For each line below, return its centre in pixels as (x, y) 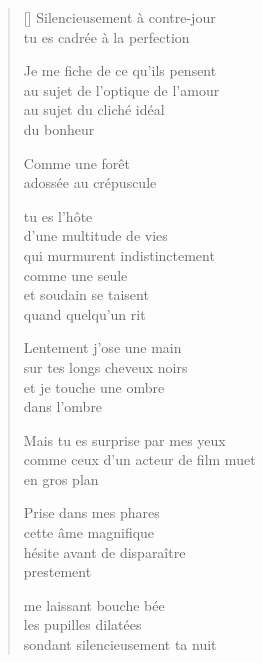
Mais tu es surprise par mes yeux (124, 439)
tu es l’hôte (58, 215)
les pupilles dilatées (82, 624)
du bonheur (59, 128)
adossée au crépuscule (90, 182)
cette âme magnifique (89, 532)
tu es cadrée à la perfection (106, 36)
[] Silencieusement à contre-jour (119, 17)
